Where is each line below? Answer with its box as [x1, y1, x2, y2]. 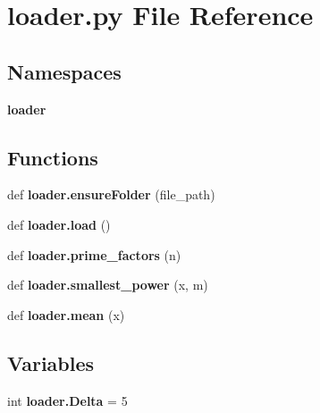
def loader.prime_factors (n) [7, 245, 181, 264]
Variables [7, 349, 95, 376]
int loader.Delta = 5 [7, 391, 128, 409]
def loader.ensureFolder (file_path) [7, 185, 215, 204]
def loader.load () [7, 215, 111, 233]
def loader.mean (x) [7, 305, 125, 324]
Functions [7, 143, 98, 171]
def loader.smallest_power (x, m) [7, 275, 208, 294]
